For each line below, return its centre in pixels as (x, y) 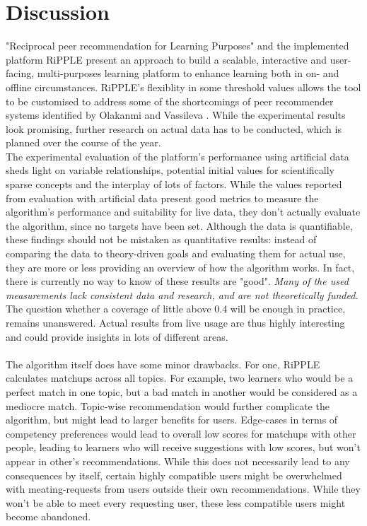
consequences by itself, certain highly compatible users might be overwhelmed (174, 475)
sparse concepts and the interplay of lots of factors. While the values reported (174, 184)
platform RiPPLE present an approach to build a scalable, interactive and (166, 59)
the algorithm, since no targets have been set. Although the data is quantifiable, (179, 225)
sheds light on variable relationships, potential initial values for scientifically (170, 170)
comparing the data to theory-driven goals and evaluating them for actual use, (176, 253)
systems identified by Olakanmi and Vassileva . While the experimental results (176, 115)
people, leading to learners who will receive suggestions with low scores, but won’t (183, 447)
